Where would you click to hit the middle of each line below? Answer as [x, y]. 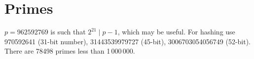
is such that [68, 32]
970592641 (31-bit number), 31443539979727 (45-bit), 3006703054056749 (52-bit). [127, 41]
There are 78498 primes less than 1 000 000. [70, 51]
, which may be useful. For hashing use [176, 32]
